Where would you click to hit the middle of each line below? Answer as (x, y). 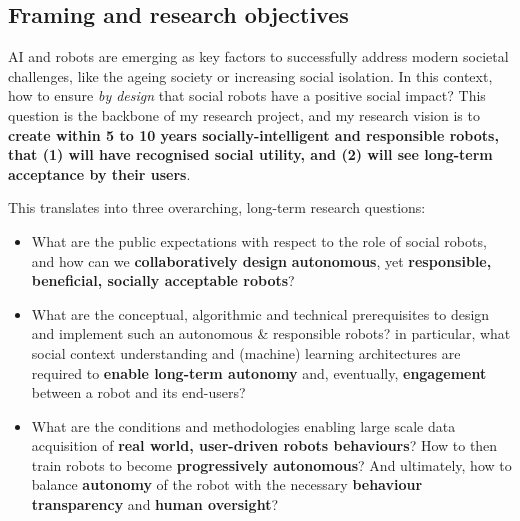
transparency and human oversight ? (155, 504)
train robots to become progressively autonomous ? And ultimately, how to (271, 464)
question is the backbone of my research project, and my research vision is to (244, 114)
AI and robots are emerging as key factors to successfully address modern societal (258, 56)
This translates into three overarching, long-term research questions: (217, 207)
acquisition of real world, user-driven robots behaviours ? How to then (264, 445)
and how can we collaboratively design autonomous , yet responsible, (261, 260)
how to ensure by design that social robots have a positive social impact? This (247, 95)
